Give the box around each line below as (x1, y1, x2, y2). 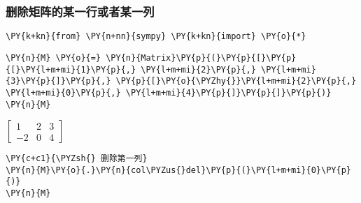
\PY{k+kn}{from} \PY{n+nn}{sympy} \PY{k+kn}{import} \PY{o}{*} (6, 31, 306, 42)
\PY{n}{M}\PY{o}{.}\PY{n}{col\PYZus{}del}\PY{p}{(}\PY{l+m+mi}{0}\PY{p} (6, 165, 351, 175)
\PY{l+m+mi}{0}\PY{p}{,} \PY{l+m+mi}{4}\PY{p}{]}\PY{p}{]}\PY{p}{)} (6, 87, 332, 98)
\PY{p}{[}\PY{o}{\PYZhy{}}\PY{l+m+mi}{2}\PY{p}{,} (115, 76, 357, 87)
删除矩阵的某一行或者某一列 (6, 2, 155, 20)
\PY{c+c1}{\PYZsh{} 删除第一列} (6, 153, 148, 164)
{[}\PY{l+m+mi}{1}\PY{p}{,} (6, 64, 136, 75)
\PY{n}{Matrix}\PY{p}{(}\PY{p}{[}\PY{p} (106, 52, 297, 63)
